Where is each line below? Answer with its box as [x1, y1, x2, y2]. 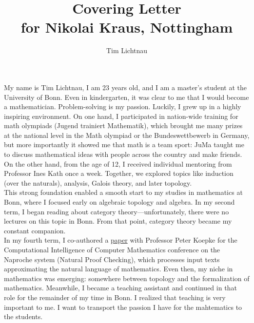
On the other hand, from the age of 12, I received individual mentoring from [4, 158, 232, 169]
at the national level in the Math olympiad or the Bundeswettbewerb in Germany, [4, 130, 250, 140]
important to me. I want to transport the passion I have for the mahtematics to [4, 302, 242, 312]
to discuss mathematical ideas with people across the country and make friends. [4, 149, 242, 159]
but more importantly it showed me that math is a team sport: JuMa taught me [4, 139, 244, 150]
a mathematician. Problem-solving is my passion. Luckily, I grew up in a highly [4, 101, 241, 112]
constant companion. [4, 225, 66, 235]
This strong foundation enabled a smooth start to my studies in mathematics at [4, 187, 243, 197]
